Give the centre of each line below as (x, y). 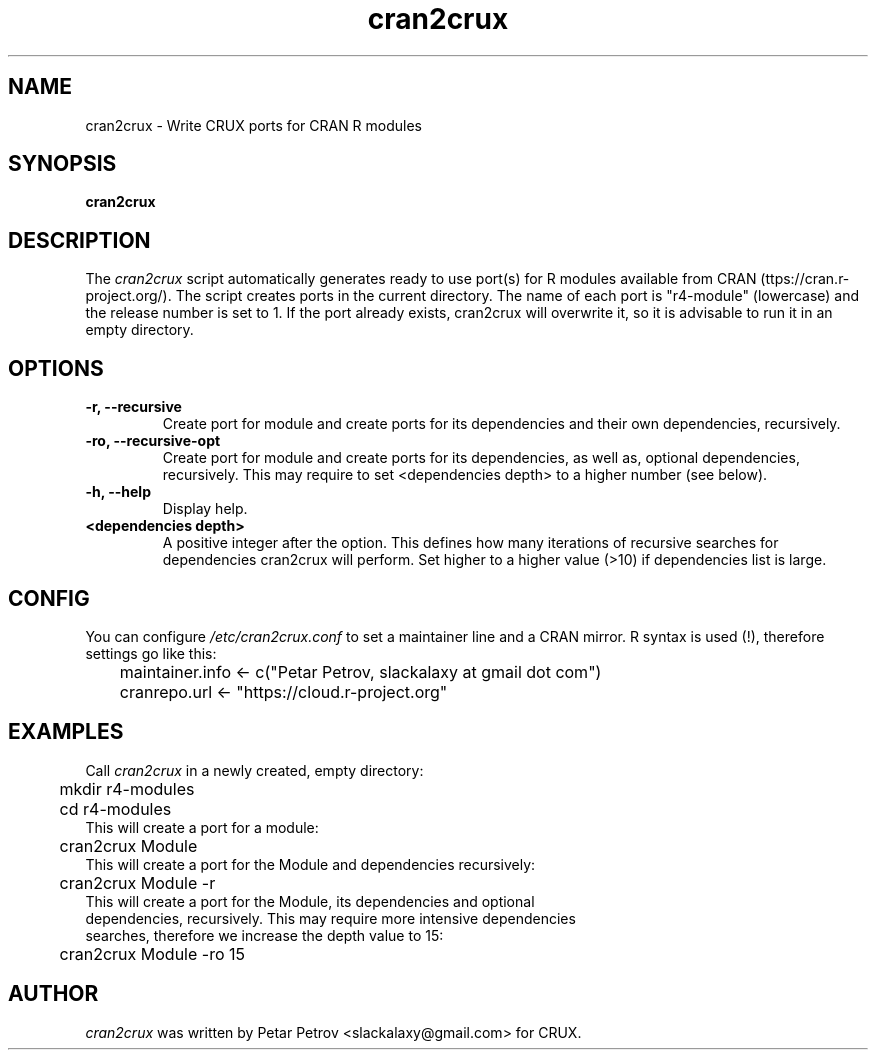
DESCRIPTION (79, 240)
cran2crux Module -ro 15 (152, 953)
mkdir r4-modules (127, 788)
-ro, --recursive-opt (153, 441)
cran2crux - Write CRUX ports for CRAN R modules (254, 125)
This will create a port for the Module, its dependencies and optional (310, 901)
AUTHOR (53, 994)
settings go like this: (151, 653)
